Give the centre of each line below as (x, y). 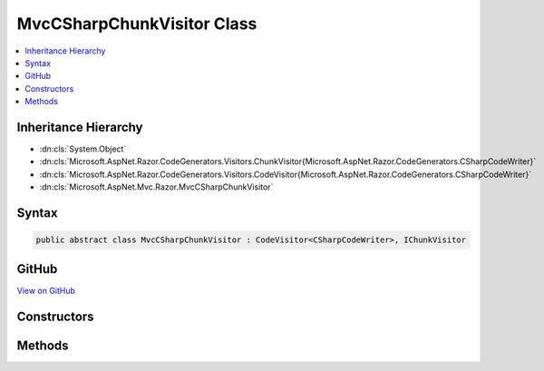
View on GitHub (46, 290)
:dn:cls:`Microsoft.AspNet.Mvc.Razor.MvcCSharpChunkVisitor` (156, 187)
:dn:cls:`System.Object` (83, 149)
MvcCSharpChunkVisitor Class (137, 24)
